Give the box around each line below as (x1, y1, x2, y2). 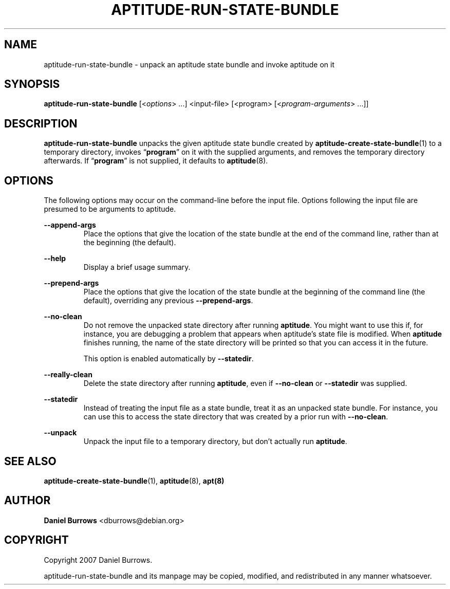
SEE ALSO (4, 454, 57, 468)
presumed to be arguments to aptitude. (44, 205, 176, 214)
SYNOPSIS (4, 78, 60, 91)
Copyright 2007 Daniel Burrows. (44, 555, 153, 564)
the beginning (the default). (83, 238, 176, 247)
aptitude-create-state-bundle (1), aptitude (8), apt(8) (44, 476, 224, 485)
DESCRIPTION (4, 117, 78, 130)
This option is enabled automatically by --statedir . (83, 354, 254, 363)
